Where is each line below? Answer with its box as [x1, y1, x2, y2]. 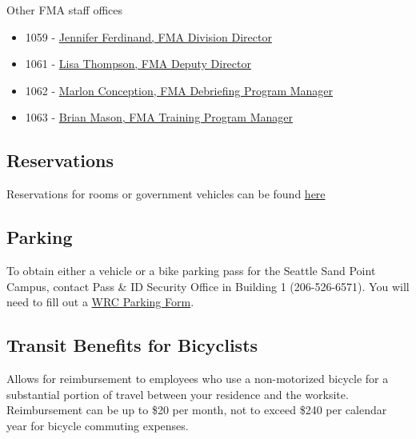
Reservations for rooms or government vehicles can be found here [6, 186, 326, 202]
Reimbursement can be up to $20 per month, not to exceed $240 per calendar [6, 401, 387, 418]
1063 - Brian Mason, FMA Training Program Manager [25, 109, 293, 126]
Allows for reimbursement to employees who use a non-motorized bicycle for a [6, 369, 389, 386]
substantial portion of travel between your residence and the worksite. [6, 385, 349, 402]
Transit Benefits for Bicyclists [6, 333, 258, 357]
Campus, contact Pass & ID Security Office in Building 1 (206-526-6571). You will [6, 277, 410, 294]
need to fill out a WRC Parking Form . [6, 293, 194, 310]
